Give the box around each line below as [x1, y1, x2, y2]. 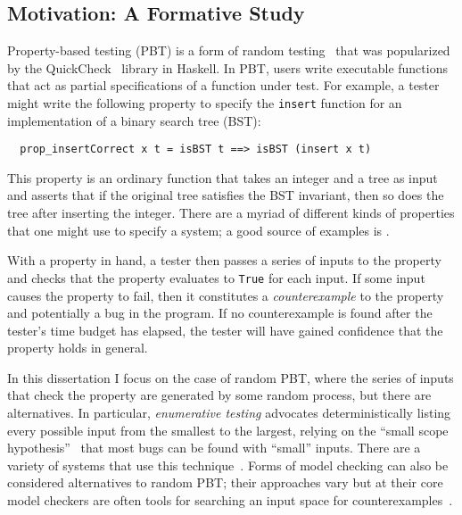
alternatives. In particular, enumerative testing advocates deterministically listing [7, 403, 451, 422]
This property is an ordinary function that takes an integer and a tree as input [7, 168, 438, 187]
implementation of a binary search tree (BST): [7, 111, 261, 129]
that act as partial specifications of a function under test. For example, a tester [7, 76, 440, 95]
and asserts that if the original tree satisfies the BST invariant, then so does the [7, 186, 444, 204]
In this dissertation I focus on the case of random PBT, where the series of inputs [7, 368, 454, 386]
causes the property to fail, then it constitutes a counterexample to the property [7, 286, 444, 304]
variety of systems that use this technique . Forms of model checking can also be [7, 455, 449, 474]
